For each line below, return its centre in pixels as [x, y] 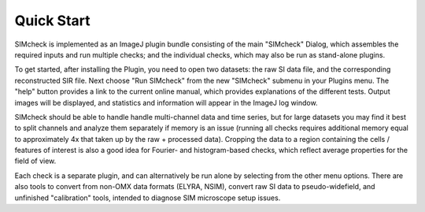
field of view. [35, 161]
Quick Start [52, 20]
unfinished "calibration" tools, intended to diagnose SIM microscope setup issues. [148, 198]
